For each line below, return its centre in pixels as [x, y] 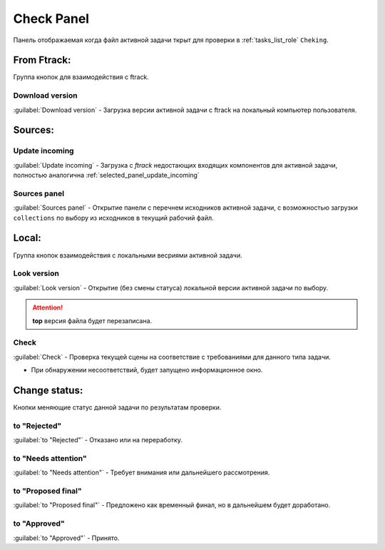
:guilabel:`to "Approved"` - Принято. [67, 538]
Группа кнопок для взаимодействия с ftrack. [81, 77]
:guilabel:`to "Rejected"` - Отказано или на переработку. [98, 440]
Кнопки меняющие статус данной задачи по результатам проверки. [117, 407]
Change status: [48, 390]
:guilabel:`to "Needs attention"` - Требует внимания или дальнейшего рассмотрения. [142, 473]
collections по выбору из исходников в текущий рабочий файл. [113, 218]
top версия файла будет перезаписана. [92, 320]
